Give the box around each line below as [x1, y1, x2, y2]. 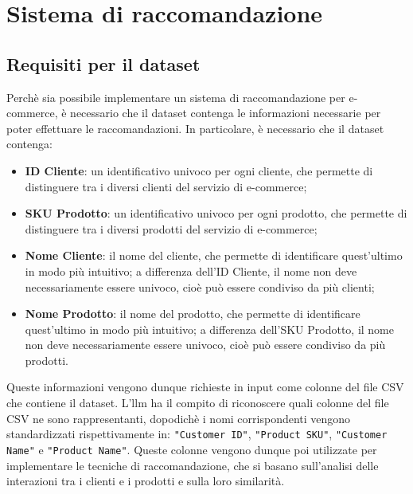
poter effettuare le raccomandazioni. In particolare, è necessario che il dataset [6, 120, 384, 136]
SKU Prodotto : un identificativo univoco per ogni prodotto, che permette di [25, 205, 407, 222]
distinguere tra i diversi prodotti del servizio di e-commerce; [25, 220, 318, 237]
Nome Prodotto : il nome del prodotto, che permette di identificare [25, 305, 360, 322]
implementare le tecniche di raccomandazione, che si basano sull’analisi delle [6, 457, 379, 473]
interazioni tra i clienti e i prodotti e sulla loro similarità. [6, 472, 285, 489]
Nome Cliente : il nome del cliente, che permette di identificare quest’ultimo [25, 247, 403, 264]
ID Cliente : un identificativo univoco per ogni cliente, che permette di [25, 162, 373, 178]
